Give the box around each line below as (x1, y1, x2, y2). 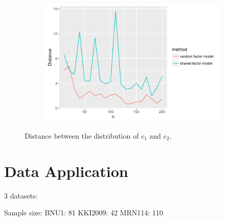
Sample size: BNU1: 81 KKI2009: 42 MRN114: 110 (4, 207, 163, 218)
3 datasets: (4, 190, 38, 201)
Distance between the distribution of (25, 130, 139, 141)
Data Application (4, 160, 128, 181)
